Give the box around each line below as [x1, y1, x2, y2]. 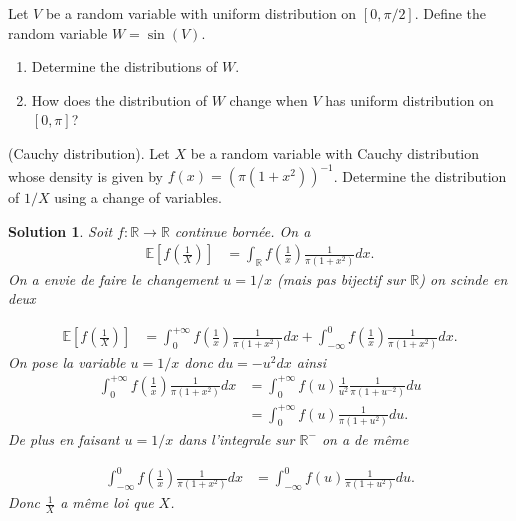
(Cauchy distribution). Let [8, 142, 170, 163]
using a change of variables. [54, 187, 223, 208]
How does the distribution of [31, 89, 208, 110]
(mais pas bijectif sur [276, 268, 406, 289]
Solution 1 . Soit [8, 220, 113, 241]
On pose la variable [8, 351, 126, 372]
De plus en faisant [8, 428, 120, 449]
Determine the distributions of [31, 56, 218, 77]
